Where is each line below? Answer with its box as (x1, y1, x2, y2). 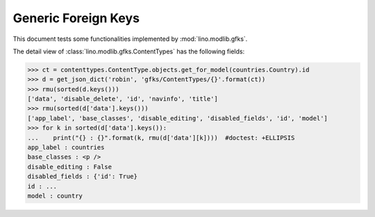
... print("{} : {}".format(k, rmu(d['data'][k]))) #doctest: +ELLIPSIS (27, 134, 295, 141)
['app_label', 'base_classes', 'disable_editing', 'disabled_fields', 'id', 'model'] (27, 114, 328, 122)
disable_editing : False (27, 163, 112, 171)
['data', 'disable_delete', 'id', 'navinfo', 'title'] (27, 95, 218, 103)
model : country (27, 192, 83, 200)
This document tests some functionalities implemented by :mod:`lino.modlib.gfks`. (12, 35, 248, 43)
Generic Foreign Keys (12, 10, 140, 26)
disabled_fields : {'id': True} (27, 173, 138, 180)
